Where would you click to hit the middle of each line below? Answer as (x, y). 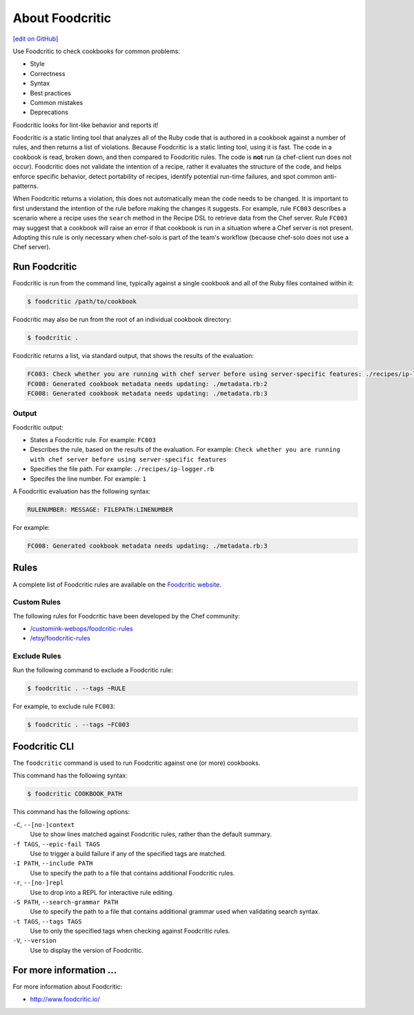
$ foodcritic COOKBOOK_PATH (75, 794)
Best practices (51, 93)
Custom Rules (37, 603)
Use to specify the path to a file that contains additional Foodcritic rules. (132, 873)
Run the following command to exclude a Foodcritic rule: (93, 670)
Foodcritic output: (38, 427)
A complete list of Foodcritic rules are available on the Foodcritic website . (117, 585)
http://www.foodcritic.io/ (65, 999)
